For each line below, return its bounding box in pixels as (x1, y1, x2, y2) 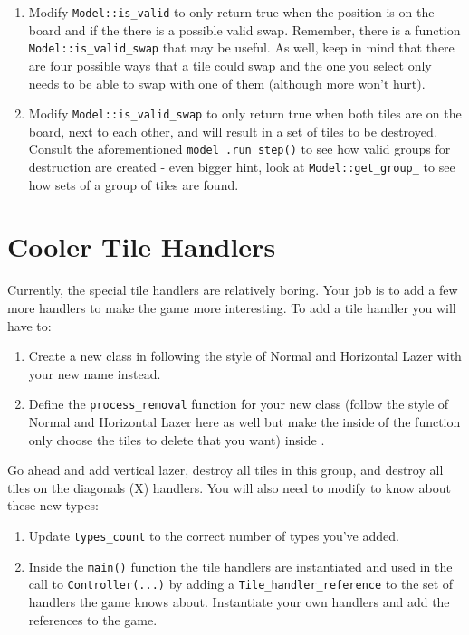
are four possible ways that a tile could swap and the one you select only (28, 55, 432, 74)
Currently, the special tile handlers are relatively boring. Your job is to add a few (7, 280, 458, 299)
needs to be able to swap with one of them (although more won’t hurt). (28, 73, 426, 92)
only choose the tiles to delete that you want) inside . (28, 430, 325, 449)
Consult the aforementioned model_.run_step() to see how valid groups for (28, 139, 451, 158)
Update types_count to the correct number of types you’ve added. (28, 526, 399, 545)
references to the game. (28, 610, 158, 629)
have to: (7, 316, 52, 335)
